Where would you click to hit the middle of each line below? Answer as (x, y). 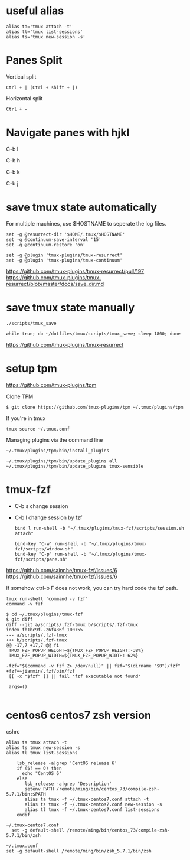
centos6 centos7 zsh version (79, 715)
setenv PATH (39, 789)
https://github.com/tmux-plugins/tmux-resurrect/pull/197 (75, 271)
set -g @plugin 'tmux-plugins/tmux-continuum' (64, 260)
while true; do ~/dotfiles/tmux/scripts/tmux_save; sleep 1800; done (94, 334)
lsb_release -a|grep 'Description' (68, 784)
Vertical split (21, 76)
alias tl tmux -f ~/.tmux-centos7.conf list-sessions (92, 809)
